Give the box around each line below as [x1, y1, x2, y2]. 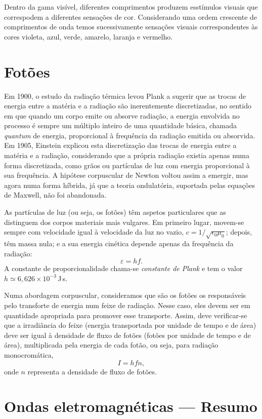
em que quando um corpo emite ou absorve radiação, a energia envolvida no [4, 110, 240, 121]
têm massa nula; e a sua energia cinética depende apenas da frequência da [4, 238, 234, 248]
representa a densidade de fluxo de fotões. [27, 366, 157, 376]
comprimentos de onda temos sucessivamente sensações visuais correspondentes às [4, 21, 258, 32]
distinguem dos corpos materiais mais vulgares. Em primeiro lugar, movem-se [4, 216, 244, 227]
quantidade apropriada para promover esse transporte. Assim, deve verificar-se [4, 310, 247, 320]
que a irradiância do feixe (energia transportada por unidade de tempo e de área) [4, 320, 256, 330]
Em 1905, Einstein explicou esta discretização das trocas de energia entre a [4, 140, 237, 150]
